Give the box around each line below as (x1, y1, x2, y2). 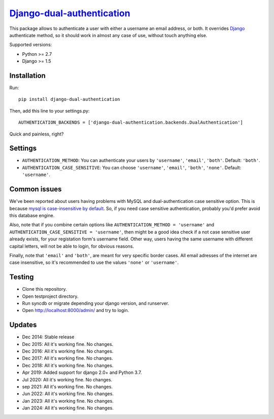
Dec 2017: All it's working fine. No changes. (22, 355, 113, 361)
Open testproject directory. (22, 293, 79, 299)
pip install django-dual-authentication (18, 96, 120, 102)
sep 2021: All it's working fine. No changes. (22, 383, 113, 390)
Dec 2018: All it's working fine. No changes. (22, 362, 114, 368)
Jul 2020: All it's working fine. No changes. (22, 376, 113, 382)
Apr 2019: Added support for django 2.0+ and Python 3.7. (22, 369, 142, 375)
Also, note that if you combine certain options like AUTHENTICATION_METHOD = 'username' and (9, 222, 215, 228)
